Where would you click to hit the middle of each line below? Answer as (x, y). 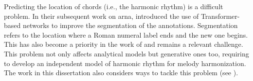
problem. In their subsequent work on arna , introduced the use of (101, 16)
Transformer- (220, 16)
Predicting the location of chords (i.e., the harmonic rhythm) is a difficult (114, 6)
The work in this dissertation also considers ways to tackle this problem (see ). (121, 73)
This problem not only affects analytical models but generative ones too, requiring (126, 53)
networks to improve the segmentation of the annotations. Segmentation (130, 25)
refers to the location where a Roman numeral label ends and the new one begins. (126, 34)
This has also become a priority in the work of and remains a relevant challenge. (124, 44)
